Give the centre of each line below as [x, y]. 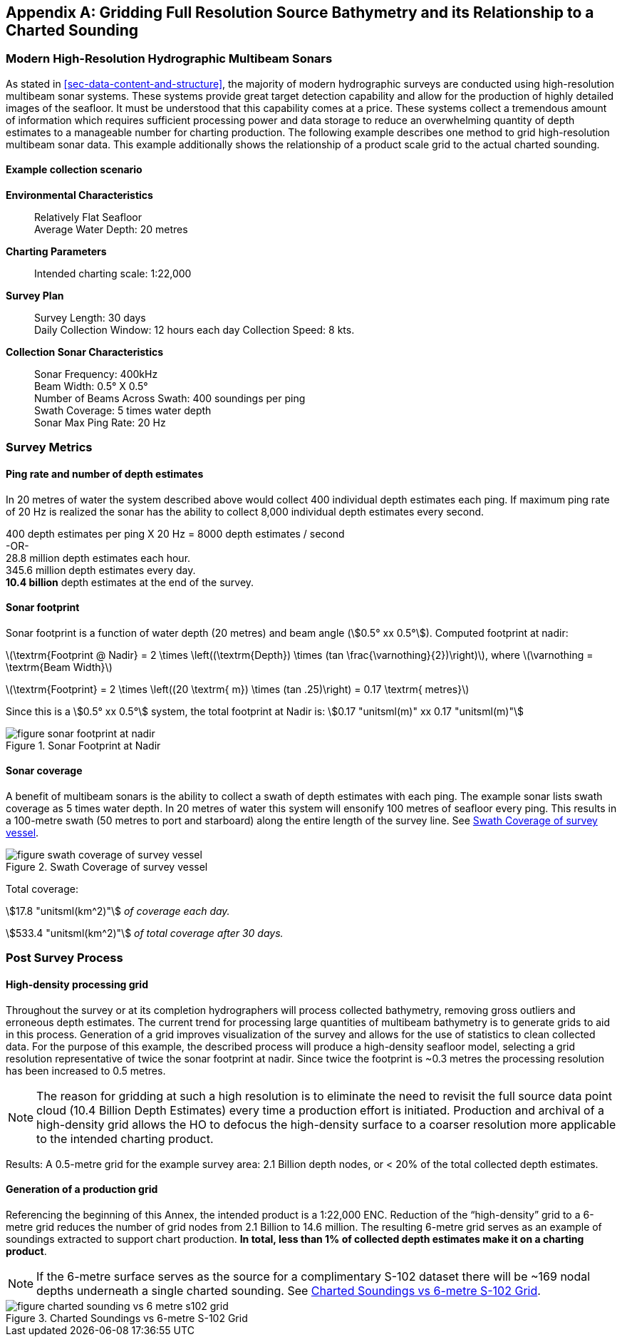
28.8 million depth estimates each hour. [98, 558]
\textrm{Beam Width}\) [59, 667]
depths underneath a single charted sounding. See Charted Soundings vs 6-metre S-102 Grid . [289, 1290]
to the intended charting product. [125, 1138]
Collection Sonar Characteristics [85, 352]
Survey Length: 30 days [90, 318]
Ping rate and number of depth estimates [105, 474]
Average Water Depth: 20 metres [111, 230]
